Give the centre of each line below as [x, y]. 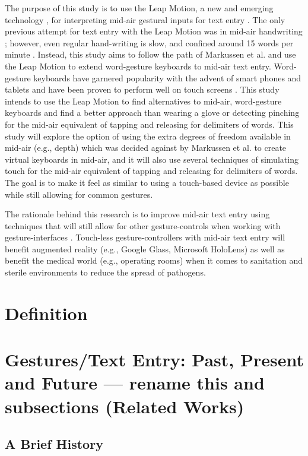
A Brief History [54, 444]
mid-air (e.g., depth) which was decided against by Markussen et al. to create [146, 148]
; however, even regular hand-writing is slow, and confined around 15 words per [149, 42]
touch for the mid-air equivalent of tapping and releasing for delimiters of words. [151, 171]
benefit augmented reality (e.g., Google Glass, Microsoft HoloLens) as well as [145, 248]
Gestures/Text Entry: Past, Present [155, 360]
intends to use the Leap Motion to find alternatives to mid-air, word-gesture [143, 101]
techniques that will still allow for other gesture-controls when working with [143, 225]
